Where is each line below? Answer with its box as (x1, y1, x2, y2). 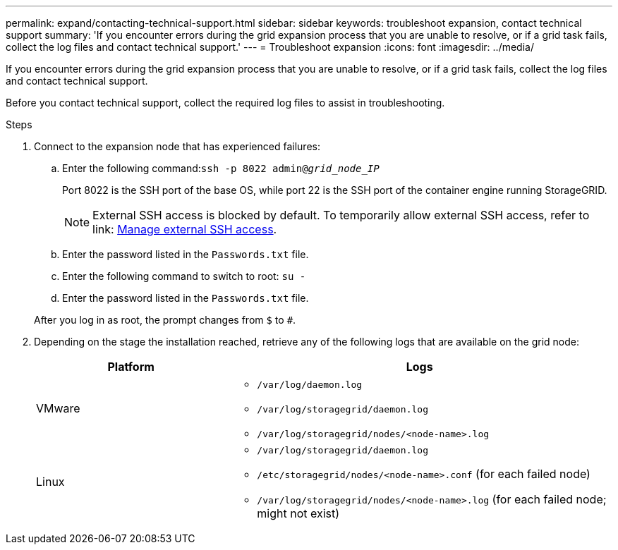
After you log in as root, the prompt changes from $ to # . (34, 314, 296, 326)
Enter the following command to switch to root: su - (62, 270, 306, 282)
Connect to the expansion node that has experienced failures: (34, 140, 320, 152)
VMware (36, 401, 80, 415)
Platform (107, 360, 154, 374)
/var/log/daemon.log (257, 379, 363, 390)
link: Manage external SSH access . (92, 222, 277, 236)
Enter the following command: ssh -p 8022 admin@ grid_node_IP (62, 162, 380, 174)
